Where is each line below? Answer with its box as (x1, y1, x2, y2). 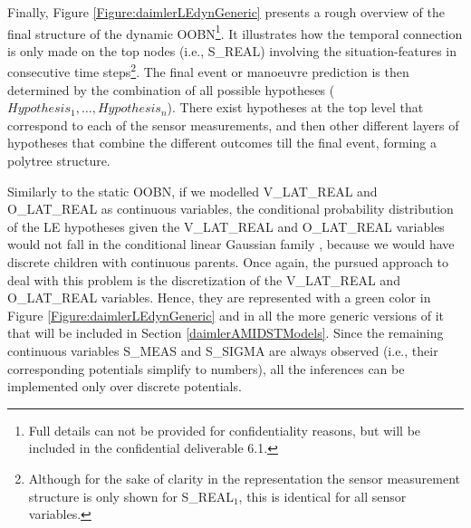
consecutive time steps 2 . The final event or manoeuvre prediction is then (7, 60, 409, 82)
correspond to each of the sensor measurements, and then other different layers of (7, 115, 459, 134)
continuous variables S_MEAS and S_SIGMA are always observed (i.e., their (7, 341, 438, 360)
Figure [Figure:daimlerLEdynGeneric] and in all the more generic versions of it (7, 305, 445, 324)
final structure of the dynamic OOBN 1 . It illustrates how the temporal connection (7, 21, 463, 43)
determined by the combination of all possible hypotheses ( (7, 80, 335, 99)
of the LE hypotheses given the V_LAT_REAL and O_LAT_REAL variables (7, 216, 445, 235)
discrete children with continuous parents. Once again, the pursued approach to (7, 253, 449, 272)
